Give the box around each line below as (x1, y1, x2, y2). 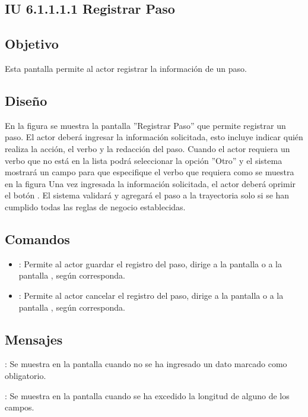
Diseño (5, 91, 47, 109)
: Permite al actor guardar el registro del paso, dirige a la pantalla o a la (18, 257, 282, 270)
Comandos (5, 229, 70, 248)
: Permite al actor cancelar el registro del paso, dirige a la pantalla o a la (18, 289, 284, 301)
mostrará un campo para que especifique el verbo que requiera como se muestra (5, 166, 294, 178)
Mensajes (5, 330, 63, 348)
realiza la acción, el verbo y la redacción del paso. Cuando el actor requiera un (5, 142, 290, 154)
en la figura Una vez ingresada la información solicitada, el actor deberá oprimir (5, 177, 296, 189)
